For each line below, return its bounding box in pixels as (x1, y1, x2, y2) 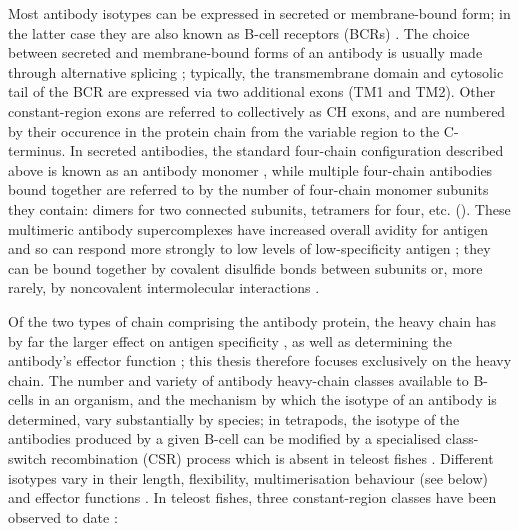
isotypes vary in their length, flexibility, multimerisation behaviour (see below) (8, 467, 489, 488)
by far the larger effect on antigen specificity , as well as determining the (8, 330, 453, 351)
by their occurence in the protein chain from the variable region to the (8, 120, 440, 141)
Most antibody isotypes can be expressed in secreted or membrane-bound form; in (8, 3, 511, 23)
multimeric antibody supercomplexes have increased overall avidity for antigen (8, 218, 488, 239)
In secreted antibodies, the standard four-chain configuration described (69, 140, 504, 161)
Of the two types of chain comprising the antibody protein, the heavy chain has (8, 310, 496, 331)
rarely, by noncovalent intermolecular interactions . (8, 277, 320, 298)
